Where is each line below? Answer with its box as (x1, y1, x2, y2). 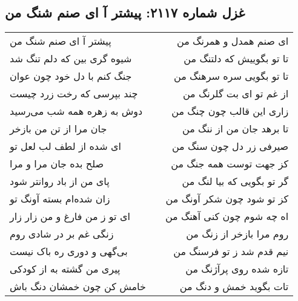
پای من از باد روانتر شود (10, 174, 110, 189)
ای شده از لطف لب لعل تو (10, 139, 121, 154)
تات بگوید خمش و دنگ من (179, 279, 289, 294)
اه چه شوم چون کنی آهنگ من (165, 209, 289, 224)
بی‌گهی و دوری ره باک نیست (10, 244, 128, 259)
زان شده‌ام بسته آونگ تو (10, 192, 110, 206)
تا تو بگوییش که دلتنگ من (184, 51, 289, 66)
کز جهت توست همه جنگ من (171, 157, 289, 171)
